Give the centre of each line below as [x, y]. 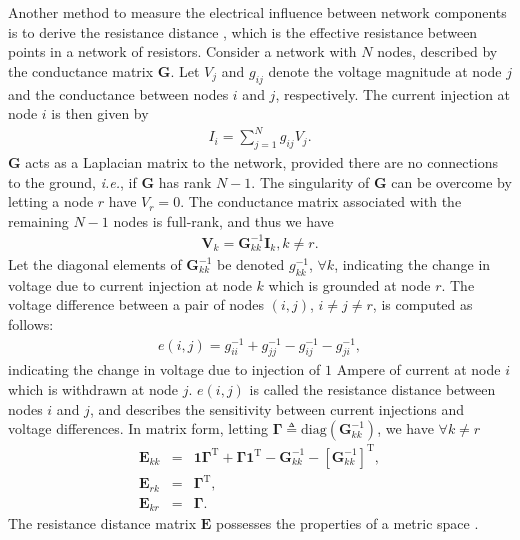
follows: [31, 323]
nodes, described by [437, 51]
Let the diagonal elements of [95, 264]
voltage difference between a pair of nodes [136, 304]
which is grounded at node [349, 284]
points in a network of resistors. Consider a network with [182, 51]
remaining [38, 220]
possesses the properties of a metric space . [347, 523]
